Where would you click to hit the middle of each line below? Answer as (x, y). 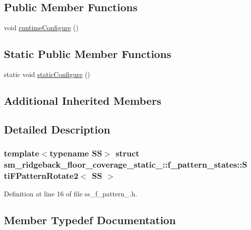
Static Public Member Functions (88, 54)
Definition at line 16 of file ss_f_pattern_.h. (71, 194)
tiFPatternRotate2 (41, 175)
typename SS (76, 153)
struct (127, 153)
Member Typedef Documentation (90, 220)
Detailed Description (57, 129)
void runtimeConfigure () (41, 28)
